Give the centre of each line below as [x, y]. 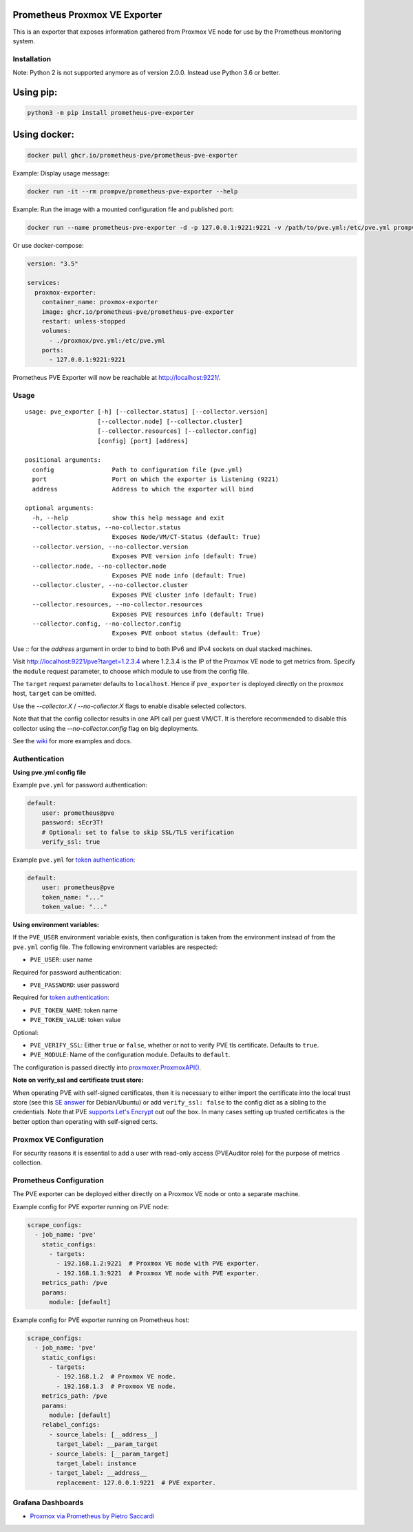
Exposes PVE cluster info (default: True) [184, 595]
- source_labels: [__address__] [104, 1434]
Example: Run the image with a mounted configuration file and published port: [123, 209]
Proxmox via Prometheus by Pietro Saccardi [92, 1516]
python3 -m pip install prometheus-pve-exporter [111, 113]
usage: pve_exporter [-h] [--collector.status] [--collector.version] [147, 412]
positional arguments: [63, 460]
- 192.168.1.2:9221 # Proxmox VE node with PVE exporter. [158, 1264]
